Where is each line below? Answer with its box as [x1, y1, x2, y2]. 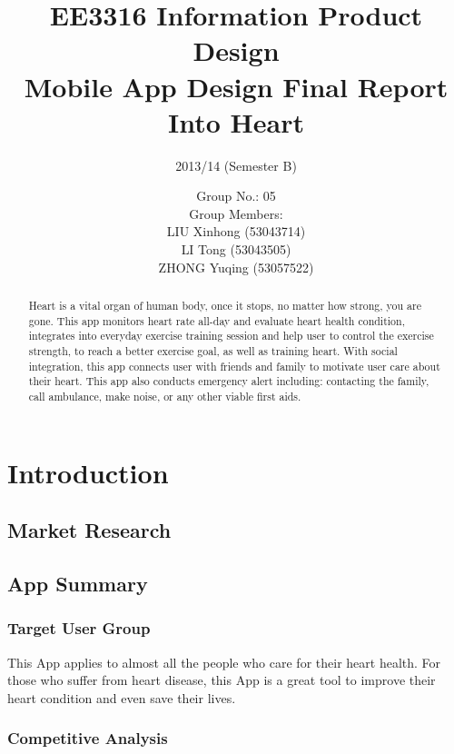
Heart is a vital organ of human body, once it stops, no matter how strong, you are [28, 298, 421, 313]
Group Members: [189, 203, 283, 223]
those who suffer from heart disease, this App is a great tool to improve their [7, 670, 436, 690]
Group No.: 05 [196, 186, 276, 205]
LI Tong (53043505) [181, 240, 291, 259]
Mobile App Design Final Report [24, 67, 449, 104]
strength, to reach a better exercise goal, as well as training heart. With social [28, 343, 398, 359]
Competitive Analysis [7, 727, 168, 749]
